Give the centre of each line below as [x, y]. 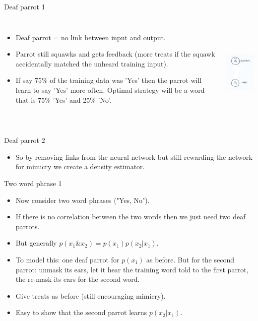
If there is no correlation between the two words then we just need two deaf [130, 217]
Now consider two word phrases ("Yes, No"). [83, 200]
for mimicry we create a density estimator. [80, 166]
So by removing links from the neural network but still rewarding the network [134, 157]
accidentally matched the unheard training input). [92, 63]
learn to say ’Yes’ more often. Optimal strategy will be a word [110, 90]
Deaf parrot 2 [25, 140]
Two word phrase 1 [33, 183]
